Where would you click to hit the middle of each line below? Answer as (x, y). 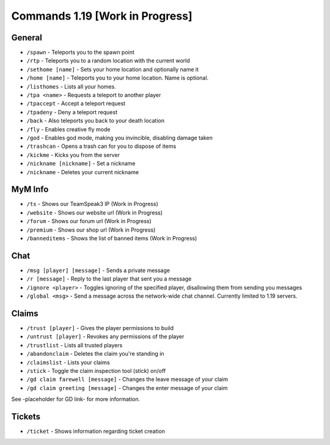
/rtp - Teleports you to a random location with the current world (108, 61)
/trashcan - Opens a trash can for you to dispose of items (101, 146)
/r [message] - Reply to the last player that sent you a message (109, 279)
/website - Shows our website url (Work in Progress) (95, 212)
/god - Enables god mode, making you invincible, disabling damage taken (120, 138)
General (27, 38)
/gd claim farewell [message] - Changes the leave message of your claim (127, 380)
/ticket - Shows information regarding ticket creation (96, 432)
